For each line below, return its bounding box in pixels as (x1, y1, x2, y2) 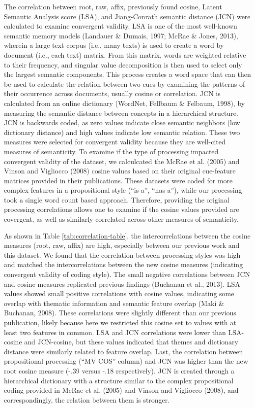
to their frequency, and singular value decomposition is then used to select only (4, 59, 242, 69)
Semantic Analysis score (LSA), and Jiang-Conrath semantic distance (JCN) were (4, 11, 251, 21)
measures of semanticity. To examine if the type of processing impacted (4, 146, 219, 156)
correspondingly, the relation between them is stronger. (4, 394, 170, 405)
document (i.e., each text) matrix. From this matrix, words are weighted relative (4, 49, 246, 60)
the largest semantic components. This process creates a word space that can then (4, 69, 251, 79)
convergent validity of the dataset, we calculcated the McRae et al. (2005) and (4, 156, 240, 166)
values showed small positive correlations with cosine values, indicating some (4, 288, 234, 299)
